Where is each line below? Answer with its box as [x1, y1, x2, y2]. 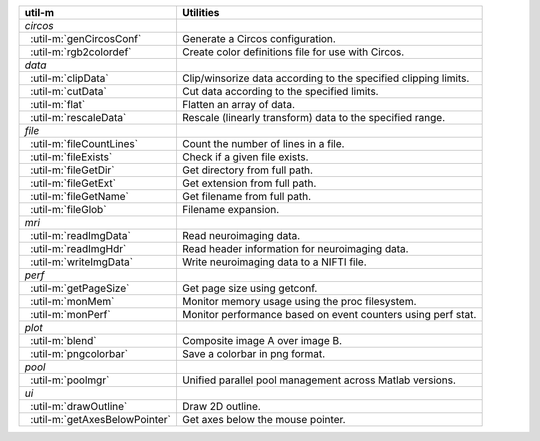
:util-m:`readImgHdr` [30, 242, 127, 255]
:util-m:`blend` [30, 334, 97, 347]
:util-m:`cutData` [30, 85, 107, 98]
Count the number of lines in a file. [181, 137, 345, 150]
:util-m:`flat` [30, 98, 86, 111]
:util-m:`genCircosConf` [30, 32, 142, 45]
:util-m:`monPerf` [30, 308, 111, 321]
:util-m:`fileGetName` [30, 190, 129, 203]
